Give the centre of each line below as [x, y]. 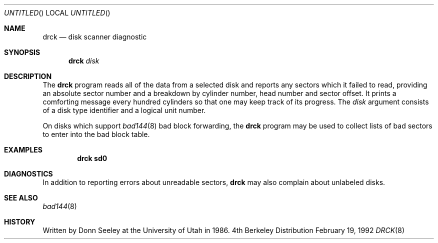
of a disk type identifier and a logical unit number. [124, 110]
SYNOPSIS [22, 52]
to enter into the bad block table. [96, 134]
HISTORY [20, 222]
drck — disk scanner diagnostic [95, 37]
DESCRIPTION [28, 76]
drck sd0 [92, 158]
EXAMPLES [23, 150]
